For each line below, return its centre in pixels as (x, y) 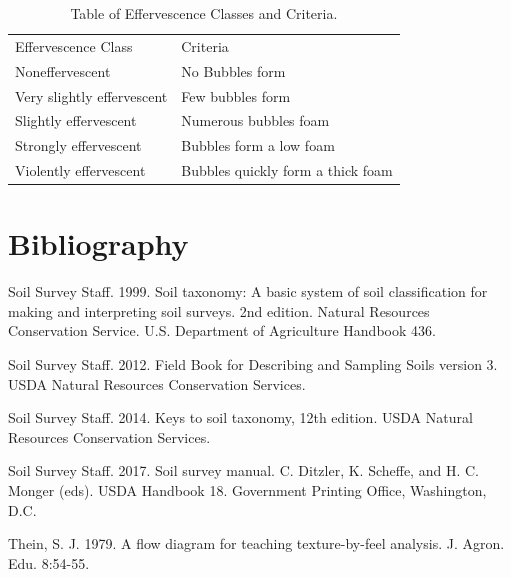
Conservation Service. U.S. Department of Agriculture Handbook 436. (222, 330)
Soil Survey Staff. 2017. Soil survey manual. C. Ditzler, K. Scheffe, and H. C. (243, 470)
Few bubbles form (236, 95)
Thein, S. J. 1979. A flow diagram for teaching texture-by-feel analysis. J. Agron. (256, 543)
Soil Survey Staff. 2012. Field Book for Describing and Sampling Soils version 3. (253, 364)
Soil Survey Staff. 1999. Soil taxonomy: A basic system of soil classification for (248, 291)
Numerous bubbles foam (255, 120)
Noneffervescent (63, 70)
